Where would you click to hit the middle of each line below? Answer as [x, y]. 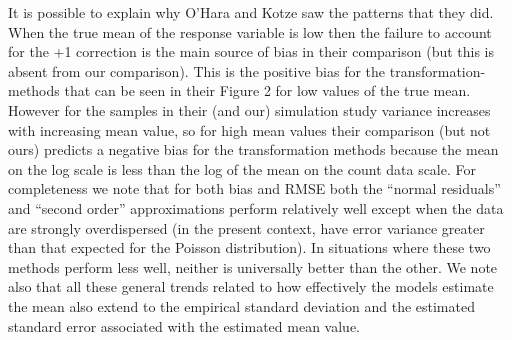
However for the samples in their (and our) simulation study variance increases [249, 109]
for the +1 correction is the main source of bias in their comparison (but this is [251, 51]
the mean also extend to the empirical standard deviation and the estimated [241, 305]
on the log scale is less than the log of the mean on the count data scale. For [242, 168]
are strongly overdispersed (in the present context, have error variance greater [246, 227]
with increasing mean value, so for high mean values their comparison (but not [249, 129]
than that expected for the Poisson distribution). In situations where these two [249, 247]
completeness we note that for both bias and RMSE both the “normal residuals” [254, 188]
